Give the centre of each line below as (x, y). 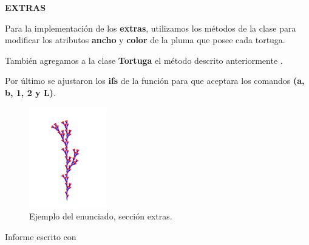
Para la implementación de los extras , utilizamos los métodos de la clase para (151, 28)
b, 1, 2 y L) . (30, 92)
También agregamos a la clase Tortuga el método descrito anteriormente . (144, 60)
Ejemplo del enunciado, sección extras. (101, 216)
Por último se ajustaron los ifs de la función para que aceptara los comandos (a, (155, 81)
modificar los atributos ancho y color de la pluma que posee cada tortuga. (145, 40)
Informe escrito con (41, 236)
